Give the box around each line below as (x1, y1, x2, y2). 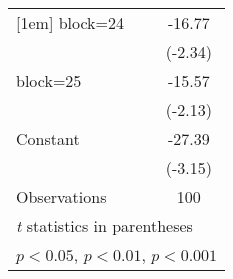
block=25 (16, 69, 82, 92)
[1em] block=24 (16, 11, 125, 34)
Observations (16, 185, 107, 208)
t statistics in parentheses (16, 214, 193, 237)
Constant (16, 127, 80, 150)
